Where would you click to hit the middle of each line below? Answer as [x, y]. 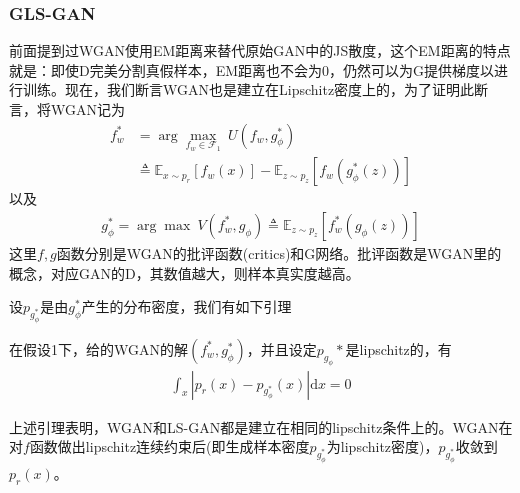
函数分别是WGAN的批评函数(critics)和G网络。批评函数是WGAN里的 [279, 252]
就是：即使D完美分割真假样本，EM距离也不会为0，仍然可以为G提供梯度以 [252, 69]
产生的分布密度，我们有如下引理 [186, 306]
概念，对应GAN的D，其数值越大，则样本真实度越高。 [184, 272]
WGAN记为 [87, 109]
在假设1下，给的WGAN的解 [98, 348]
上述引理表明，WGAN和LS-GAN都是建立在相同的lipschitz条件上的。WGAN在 [261, 426]
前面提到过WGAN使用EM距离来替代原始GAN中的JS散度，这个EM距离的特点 [260, 50]
